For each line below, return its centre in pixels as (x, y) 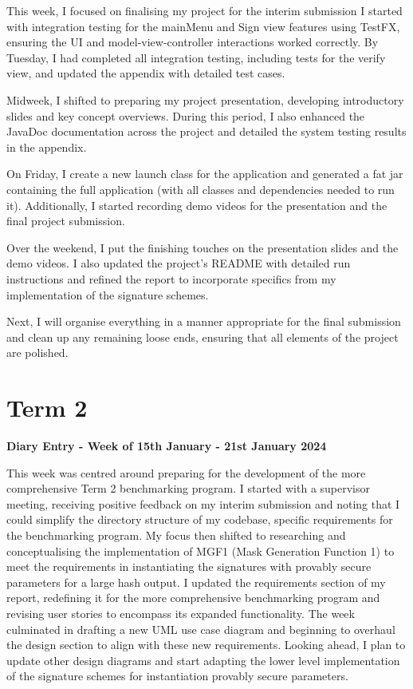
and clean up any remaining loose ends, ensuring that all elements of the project (203, 337)
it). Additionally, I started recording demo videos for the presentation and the (197, 205)
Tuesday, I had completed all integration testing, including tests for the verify (196, 57)
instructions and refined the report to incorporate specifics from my (171, 278)
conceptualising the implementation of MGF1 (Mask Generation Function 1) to (201, 550)
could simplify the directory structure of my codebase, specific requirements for (200, 519)
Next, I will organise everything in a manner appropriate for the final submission (204, 321)
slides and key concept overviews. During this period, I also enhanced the (186, 115)
